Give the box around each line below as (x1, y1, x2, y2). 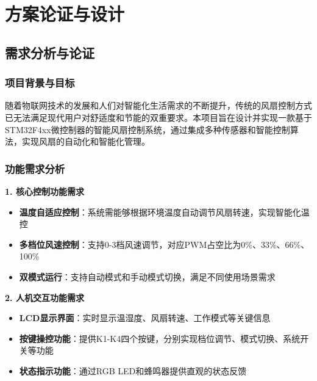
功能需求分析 (5, 161, 65, 176)
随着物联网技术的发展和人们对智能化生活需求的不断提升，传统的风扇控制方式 (5, 99, 312, 112)
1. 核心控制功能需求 (5, 184, 84, 197)
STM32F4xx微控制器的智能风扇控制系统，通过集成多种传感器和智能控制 (5, 123, 290, 136)
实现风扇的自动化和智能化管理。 (21, 135, 150, 148)
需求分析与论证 (5, 43, 94, 62)
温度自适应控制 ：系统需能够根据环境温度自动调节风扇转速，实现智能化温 (19, 205, 310, 218)
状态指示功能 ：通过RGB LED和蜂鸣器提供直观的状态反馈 (19, 364, 247, 377)
